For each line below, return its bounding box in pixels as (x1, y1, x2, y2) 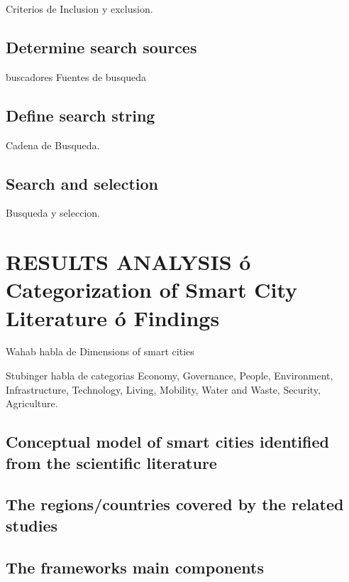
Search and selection (6, 172, 158, 194)
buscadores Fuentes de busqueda (6, 69, 147, 84)
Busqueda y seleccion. (6, 205, 100, 220)
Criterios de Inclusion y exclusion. (6, 1, 153, 16)
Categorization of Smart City (6, 275, 298, 304)
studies (6, 514, 58, 536)
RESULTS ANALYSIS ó (6, 247, 251, 276)
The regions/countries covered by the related (6, 493, 344, 515)
